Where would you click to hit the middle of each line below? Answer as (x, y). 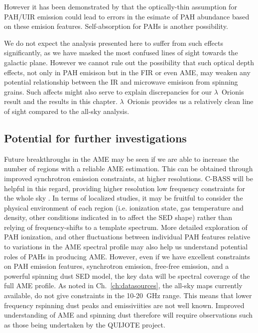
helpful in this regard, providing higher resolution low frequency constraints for (125, 188)
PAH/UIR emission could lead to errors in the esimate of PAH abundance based (127, 16)
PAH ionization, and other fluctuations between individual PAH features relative (127, 237)
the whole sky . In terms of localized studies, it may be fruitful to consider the (124, 198)
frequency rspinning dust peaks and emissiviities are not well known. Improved (124, 305)
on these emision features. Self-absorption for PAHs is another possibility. (116, 26)
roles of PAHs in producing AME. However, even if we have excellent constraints (127, 256)
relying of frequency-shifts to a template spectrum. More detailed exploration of (126, 227)
